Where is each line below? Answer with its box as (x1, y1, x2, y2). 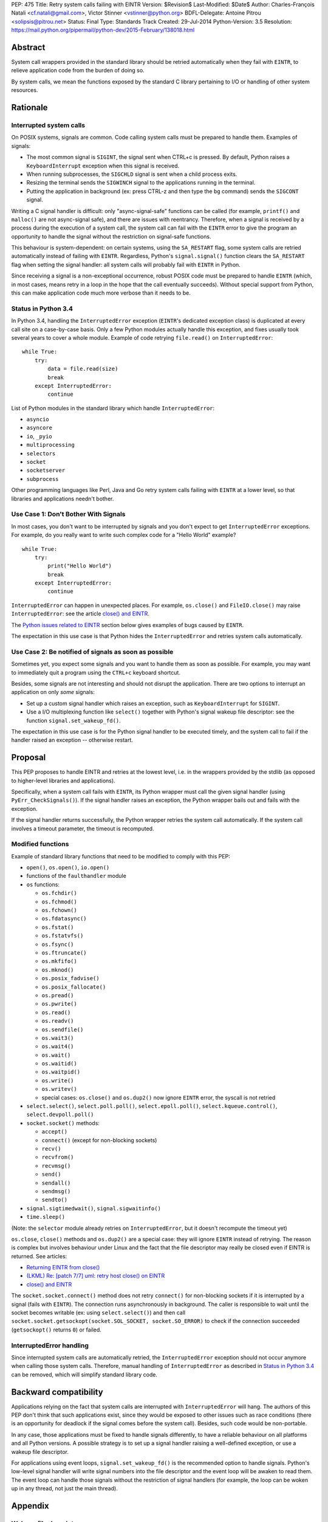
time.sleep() (26, 1213, 66, 1221)
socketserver (26, 467, 66, 474)
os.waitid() (41, 1060, 77, 1067)
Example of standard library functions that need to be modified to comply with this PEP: (11, 852, 230, 860)
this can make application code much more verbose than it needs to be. (11, 289, 191, 296)
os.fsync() (41, 941, 74, 948)
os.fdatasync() (41, 915, 87, 922)
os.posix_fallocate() (41, 983, 106, 991)
